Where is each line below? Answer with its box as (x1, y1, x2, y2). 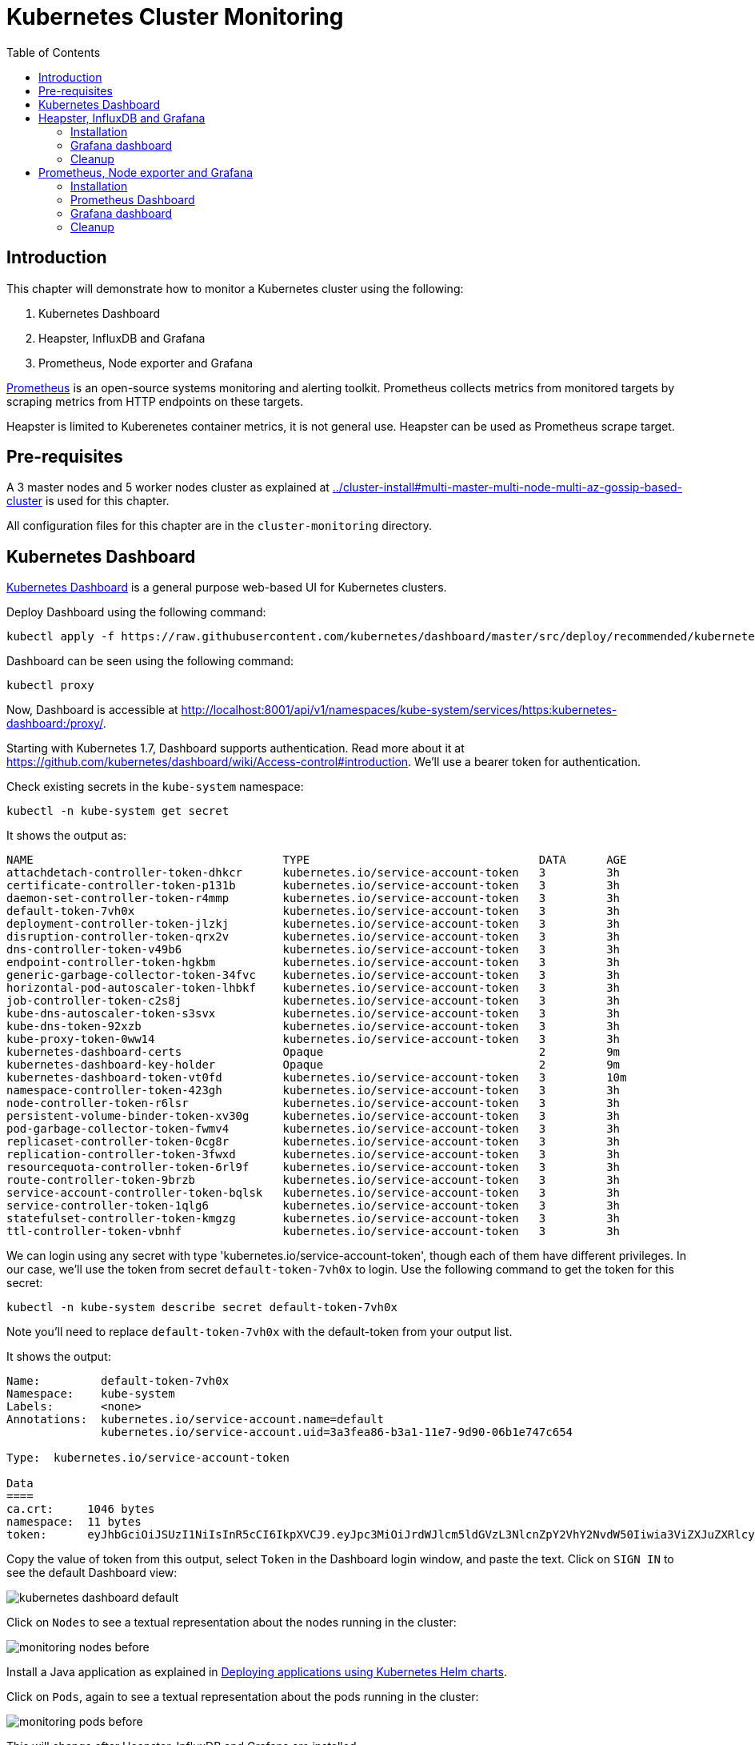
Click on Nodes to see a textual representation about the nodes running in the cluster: (6, 1615, 457, 1630)
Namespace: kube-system (6, 1387, 175, 1401)
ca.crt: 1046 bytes (6, 1502, 155, 1516)
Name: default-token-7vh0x (6, 1374, 230, 1388)
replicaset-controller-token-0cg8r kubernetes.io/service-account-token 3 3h (6, 1135, 621, 1149)
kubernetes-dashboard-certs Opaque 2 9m (6, 1045, 621, 1059)
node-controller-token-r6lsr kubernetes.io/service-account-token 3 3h (6, 1097, 621, 1110)
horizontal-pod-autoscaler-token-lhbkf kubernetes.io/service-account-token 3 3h (6, 981, 621, 995)
